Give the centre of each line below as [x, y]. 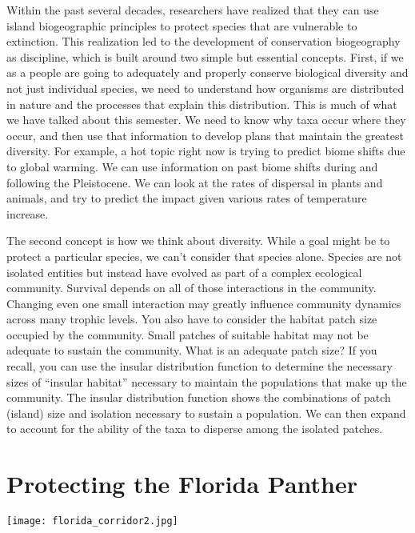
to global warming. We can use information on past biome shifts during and [192, 166]
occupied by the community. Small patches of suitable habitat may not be [188, 334]
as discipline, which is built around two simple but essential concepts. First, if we [205, 56]
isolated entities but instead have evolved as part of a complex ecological [184, 272]
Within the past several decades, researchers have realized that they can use [193, 10]
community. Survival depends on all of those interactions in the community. [192, 288]
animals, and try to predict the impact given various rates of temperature [187, 198]
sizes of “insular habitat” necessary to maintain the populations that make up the [207, 381]
